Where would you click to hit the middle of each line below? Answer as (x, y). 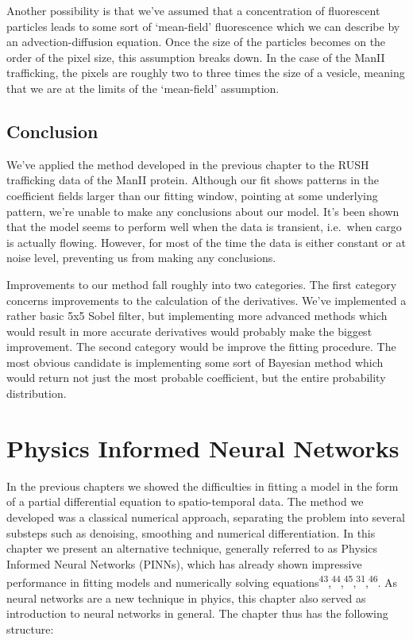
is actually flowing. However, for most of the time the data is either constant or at (206, 242)
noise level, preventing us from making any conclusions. (141, 258)
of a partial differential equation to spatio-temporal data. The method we (185, 501)
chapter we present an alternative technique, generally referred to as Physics (192, 548)
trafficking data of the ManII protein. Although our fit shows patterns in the (193, 180)
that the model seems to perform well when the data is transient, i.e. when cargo (204, 227)
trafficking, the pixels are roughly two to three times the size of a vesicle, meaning (206, 73)
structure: (30, 628)
